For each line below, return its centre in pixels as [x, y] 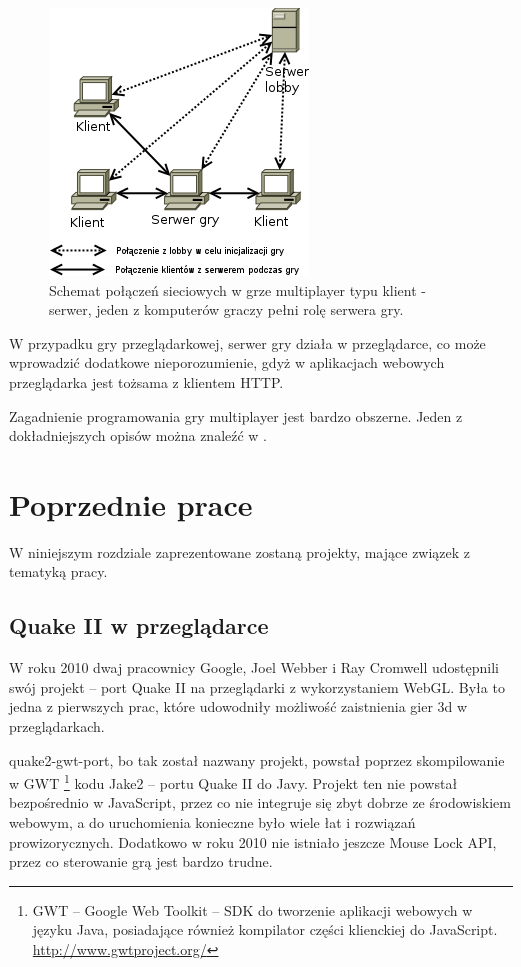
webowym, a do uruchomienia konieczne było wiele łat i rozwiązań [212, 822]
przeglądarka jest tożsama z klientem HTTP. [146, 381]
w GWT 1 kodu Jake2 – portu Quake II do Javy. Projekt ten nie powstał [233, 781]
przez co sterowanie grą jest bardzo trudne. [141, 861]
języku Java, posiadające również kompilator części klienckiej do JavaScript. [265, 929]
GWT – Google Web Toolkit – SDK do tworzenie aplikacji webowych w [252, 909]
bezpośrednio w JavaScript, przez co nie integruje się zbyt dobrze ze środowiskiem [260, 802]
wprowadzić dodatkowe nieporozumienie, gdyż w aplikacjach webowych [227, 362]
